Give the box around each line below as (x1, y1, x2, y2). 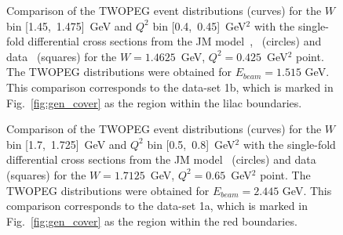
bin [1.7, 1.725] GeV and (6, 136, 127, 152)
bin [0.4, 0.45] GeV (152, 17, 246, 34)
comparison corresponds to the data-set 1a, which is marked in (6, 197, 308, 214)
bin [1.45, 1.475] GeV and (6, 17, 133, 34)
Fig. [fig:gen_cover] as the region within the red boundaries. (6, 212, 297, 229)
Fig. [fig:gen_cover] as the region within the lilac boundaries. (6, 94, 302, 110)
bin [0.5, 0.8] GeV (147, 136, 235, 152)
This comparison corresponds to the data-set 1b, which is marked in (6, 78, 334, 95)
